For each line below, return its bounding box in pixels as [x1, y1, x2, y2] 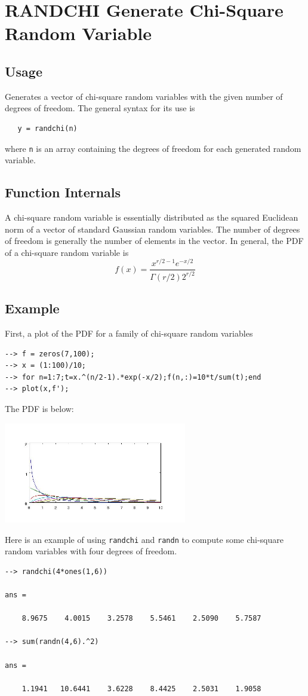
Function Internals [5, 183, 121, 202]
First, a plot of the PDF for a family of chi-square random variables [5, 327, 253, 340]
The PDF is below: [5, 402, 74, 415]
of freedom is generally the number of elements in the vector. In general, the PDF [5, 234, 304, 247]
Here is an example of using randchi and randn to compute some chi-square [5, 533, 284, 545]
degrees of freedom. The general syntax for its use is [5, 102, 195, 114]
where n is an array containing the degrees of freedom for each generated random [5, 142, 301, 154]
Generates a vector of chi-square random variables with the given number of [5, 90, 283, 102]
